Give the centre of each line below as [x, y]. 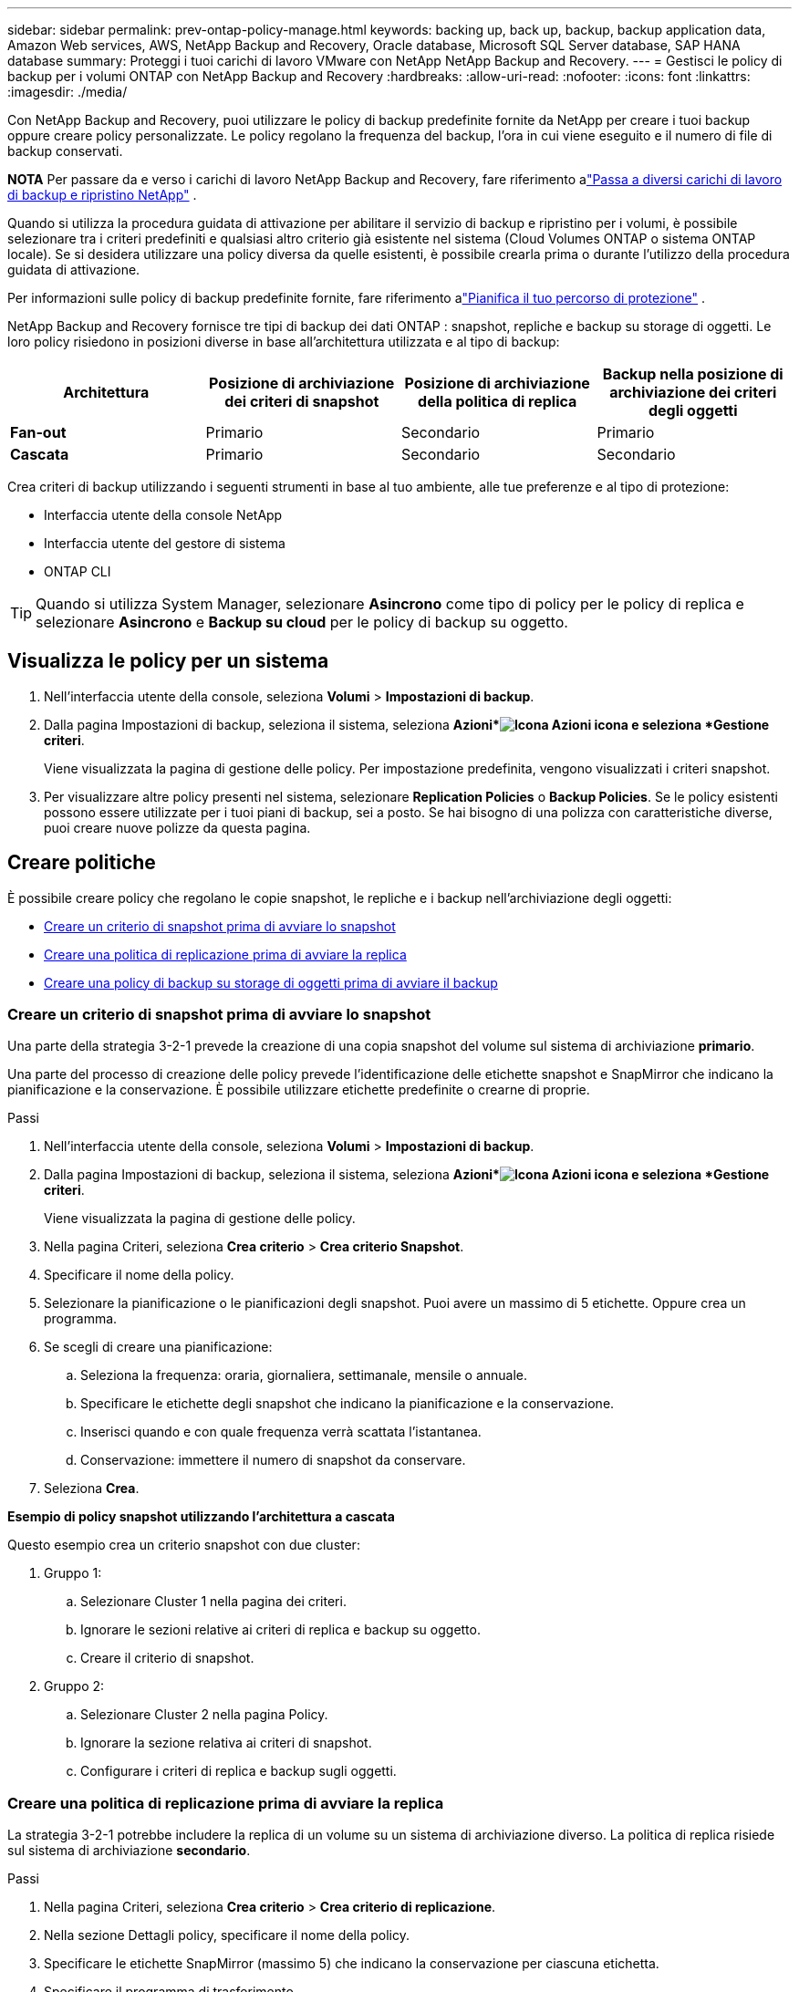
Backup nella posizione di [693, 374]
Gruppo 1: [73, 1573]
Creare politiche [82, 863]
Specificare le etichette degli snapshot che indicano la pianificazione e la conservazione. [348, 1404]
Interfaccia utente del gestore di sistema [165, 543]
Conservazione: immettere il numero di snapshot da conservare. [273, 1460]
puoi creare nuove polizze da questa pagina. [177, 827]
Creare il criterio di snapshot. [167, 1658]
